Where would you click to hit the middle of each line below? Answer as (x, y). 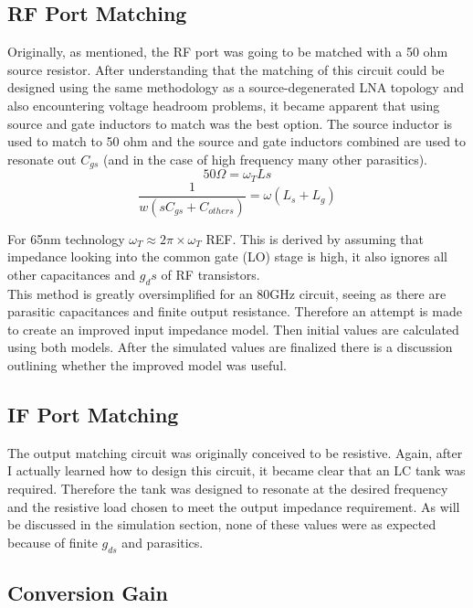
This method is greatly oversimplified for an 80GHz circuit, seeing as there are (227, 293)
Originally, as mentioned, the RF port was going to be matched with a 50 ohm (228, 52)
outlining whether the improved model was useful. (147, 364)
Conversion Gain (88, 592)
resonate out (42, 159)
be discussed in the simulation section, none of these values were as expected (222, 524)
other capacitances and (72, 274)
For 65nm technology (66, 238)
